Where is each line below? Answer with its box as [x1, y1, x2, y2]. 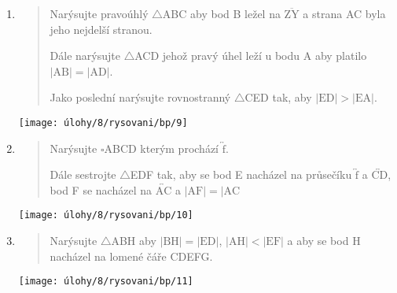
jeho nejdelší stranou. [50, 20, 153, 37]
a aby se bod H [287, 232, 361, 249]
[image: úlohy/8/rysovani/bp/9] [18, 117, 188, 128]
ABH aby [111, 232, 156, 249]
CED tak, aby [244, 89, 312, 106]
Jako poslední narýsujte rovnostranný [50, 89, 231, 106]
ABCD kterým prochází [104, 139, 219, 156]
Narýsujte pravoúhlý [50, 6, 149, 21]
